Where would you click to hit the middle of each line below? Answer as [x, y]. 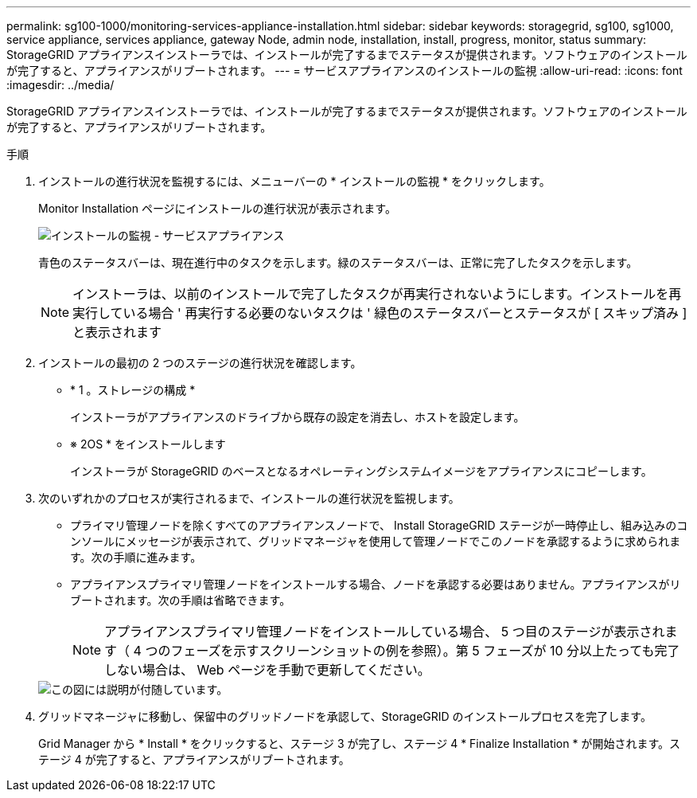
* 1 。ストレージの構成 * [133, 390]
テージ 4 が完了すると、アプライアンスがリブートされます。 [194, 759]
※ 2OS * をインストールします [148, 444]
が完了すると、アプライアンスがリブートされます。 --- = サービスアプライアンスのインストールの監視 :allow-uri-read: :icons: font [345, 70]
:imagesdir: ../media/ [60, 85]
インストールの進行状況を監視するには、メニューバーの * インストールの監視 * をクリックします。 [294, 181]
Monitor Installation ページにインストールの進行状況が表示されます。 [217, 208]
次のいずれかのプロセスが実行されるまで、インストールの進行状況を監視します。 [249, 498]
